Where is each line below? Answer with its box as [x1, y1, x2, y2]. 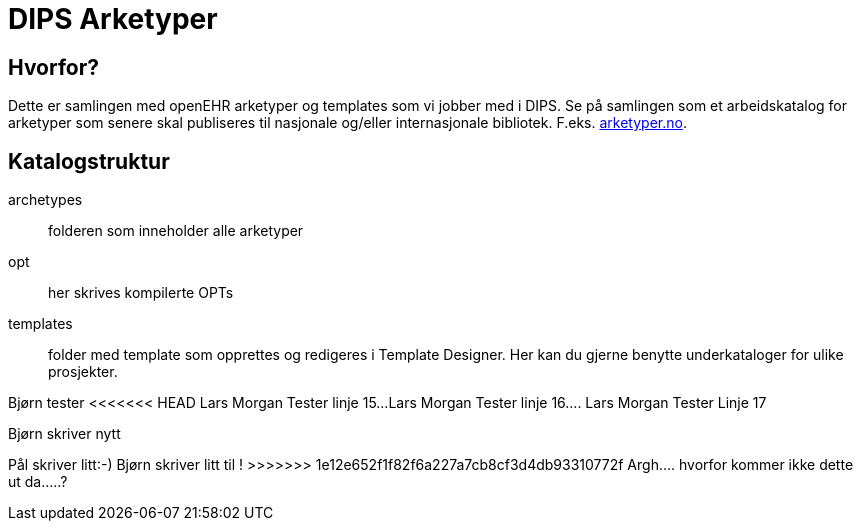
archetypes [8, 191, 83, 209]
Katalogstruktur [8, 148, 170, 174]
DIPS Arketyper [8, 2, 218, 36]
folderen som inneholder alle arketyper [48, 222, 304, 240]
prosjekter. [48, 363, 118, 381]
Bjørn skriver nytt [8, 425, 121, 443]
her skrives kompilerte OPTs [48, 284, 234, 302]
